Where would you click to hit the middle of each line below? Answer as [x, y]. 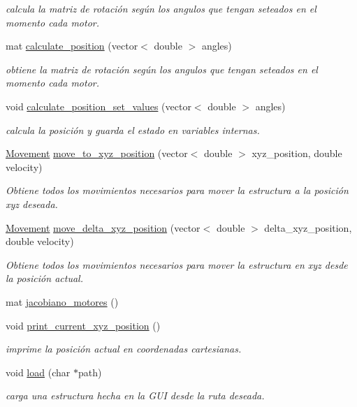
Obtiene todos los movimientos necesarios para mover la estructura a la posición [177, 190]
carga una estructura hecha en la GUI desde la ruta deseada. [135, 395]
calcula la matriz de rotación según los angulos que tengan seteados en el [161, 8]
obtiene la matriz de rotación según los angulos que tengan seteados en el [162, 69]
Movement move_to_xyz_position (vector [97, 153]
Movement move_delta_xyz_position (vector [103, 227]
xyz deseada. [32, 203]
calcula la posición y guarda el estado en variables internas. [133, 129]
